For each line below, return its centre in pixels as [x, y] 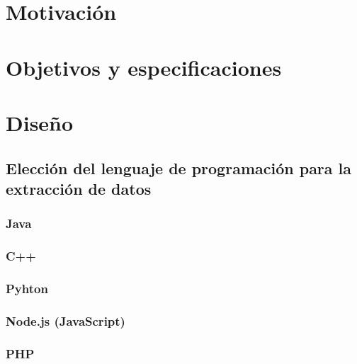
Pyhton [27, 288]
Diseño [40, 122]
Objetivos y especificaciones [144, 67]
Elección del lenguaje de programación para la [179, 167]
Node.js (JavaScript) [66, 320]
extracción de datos [79, 188]
